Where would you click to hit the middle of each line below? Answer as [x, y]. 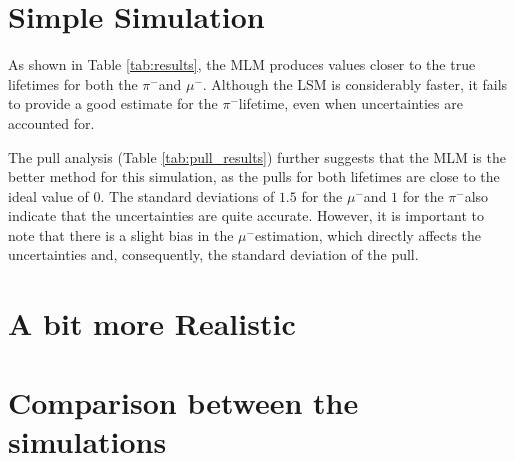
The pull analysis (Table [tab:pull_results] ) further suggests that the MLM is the [257, 156]
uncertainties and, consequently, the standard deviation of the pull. [213, 254]
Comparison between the [183, 401]
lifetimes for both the [73, 83]
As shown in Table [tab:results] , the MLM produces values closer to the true [242, 64]
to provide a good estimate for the [113, 103]
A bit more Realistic [152, 323]
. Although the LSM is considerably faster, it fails [355, 83]
